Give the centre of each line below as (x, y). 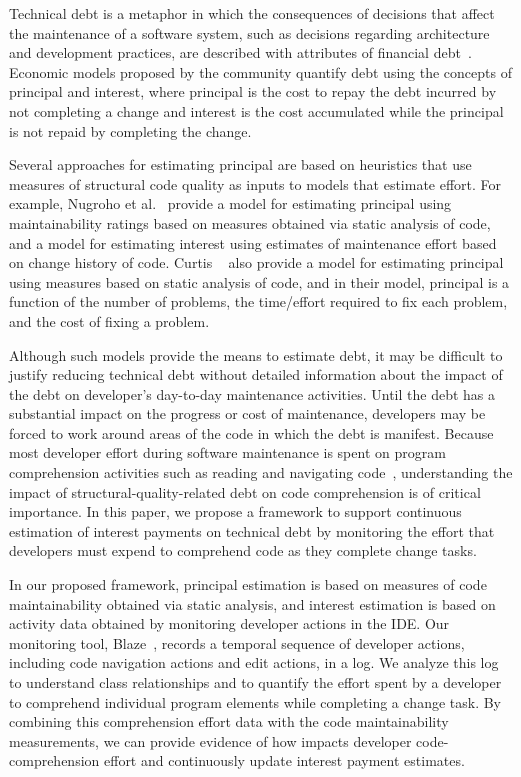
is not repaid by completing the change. (130, 130)
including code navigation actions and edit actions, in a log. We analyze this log (254, 662)
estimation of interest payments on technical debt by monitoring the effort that (252, 530)
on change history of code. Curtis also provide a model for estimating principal (256, 262)
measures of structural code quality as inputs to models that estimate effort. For (255, 183)
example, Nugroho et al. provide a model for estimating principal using (230, 203)
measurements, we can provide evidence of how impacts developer (210, 740)
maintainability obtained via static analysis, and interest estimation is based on (252, 603)
